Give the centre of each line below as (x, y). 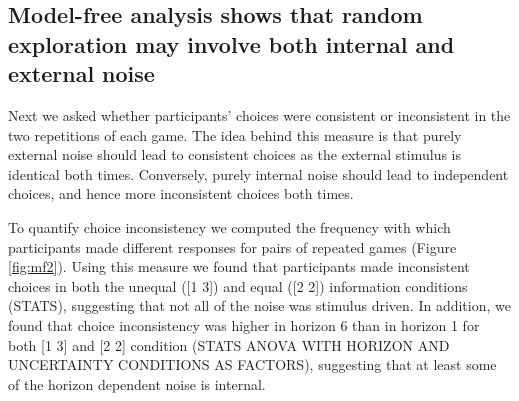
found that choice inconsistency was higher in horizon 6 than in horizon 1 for (244, 324)
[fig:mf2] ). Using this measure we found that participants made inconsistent (239, 266)
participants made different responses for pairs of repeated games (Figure (232, 246)
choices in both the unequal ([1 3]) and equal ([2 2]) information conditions (238, 285)
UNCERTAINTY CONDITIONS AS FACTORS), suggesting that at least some (252, 364)
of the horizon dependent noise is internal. (137, 383)
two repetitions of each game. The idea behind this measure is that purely (235, 134)
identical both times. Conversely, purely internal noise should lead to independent (258, 173)
